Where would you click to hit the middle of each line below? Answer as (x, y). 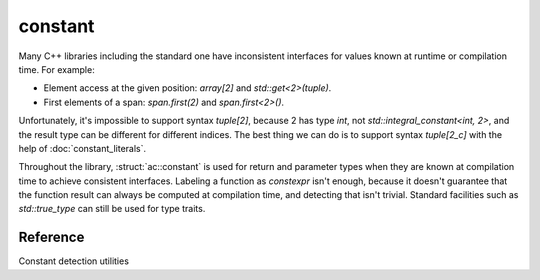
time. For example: (56, 69)
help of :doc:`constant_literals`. (82, 148)
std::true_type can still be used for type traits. (112, 209)
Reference (51, 237)
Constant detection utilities (74, 261)
